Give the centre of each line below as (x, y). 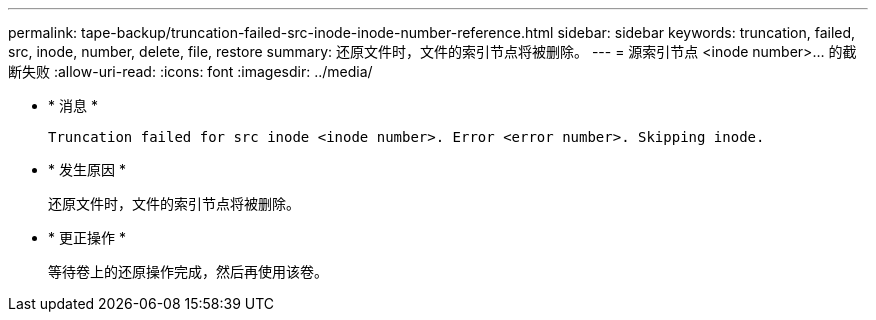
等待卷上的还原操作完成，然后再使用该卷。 (188, 271)
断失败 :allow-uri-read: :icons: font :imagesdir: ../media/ (190, 71)
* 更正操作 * (87, 237)
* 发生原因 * (87, 169)
